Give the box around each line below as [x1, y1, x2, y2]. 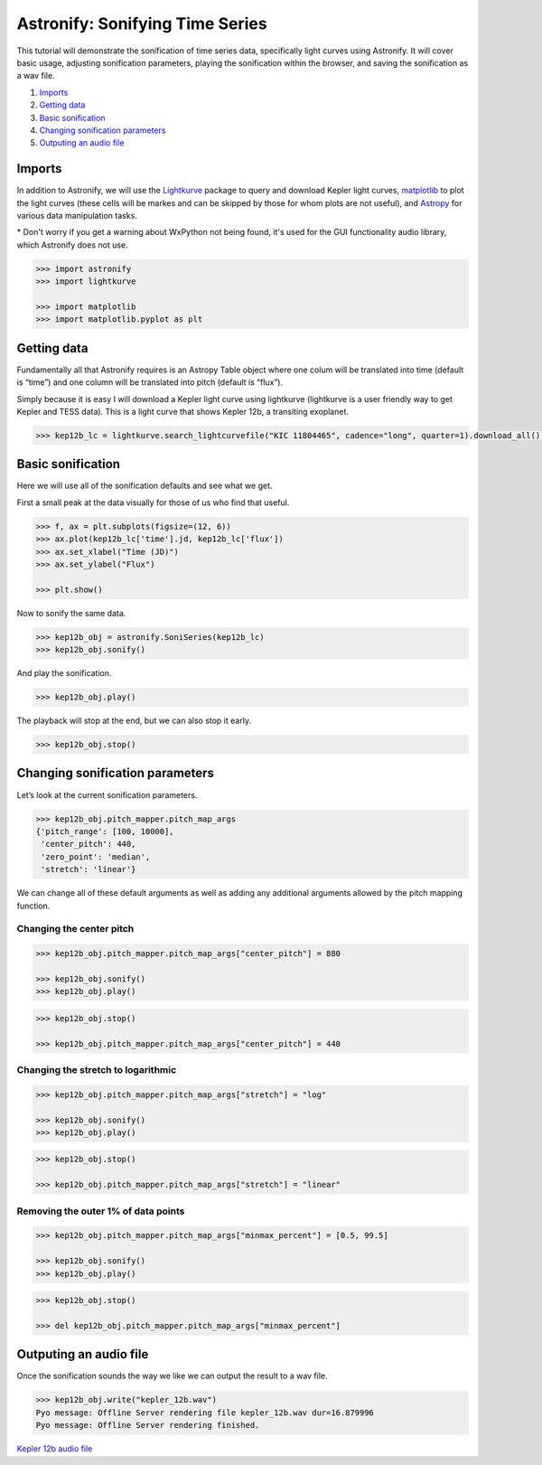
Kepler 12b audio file [16, 1443, 93, 1454]
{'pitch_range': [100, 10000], [35, 826, 175, 836]
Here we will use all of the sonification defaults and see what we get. [16, 480, 273, 492]
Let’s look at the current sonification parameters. [16, 789, 198, 800]
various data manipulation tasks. [16, 210, 137, 221]
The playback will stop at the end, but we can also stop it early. [16, 715, 252, 727]
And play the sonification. [16, 668, 112, 679]
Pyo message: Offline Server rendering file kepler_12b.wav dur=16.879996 [35, 1407, 375, 1418]
